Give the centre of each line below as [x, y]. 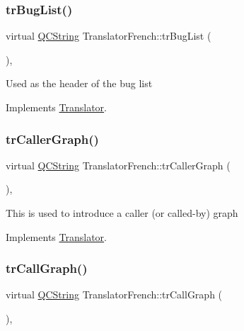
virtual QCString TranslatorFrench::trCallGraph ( [114, 294]
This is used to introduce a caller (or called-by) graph [122, 213]
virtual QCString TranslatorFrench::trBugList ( [109, 36]
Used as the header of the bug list [79, 83]
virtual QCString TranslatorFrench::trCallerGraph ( [118, 165]
